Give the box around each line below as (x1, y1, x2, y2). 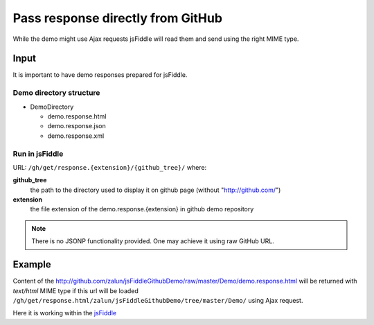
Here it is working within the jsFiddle (12, 309, 117, 317)
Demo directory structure (12, 88, 100, 98)
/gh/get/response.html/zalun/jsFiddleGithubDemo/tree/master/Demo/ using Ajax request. (12, 296, 303, 304)
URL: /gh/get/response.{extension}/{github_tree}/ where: (12, 163, 207, 171)
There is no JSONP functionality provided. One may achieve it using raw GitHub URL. (31, 237, 275, 245)
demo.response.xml (47, 132, 105, 140)
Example (12, 258, 51, 270)
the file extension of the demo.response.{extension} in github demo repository (30, 205, 254, 213)
